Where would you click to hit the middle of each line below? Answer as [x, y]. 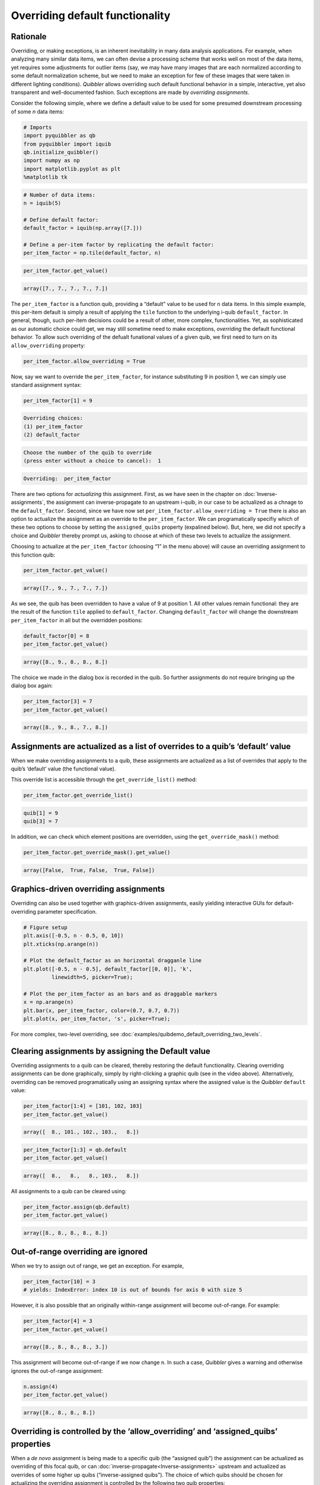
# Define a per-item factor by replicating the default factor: [119, 245]
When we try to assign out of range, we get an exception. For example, [97, 1266]
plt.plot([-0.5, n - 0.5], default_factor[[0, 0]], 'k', [108, 969]
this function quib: [33, 555]
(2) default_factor [52, 435]
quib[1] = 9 [41, 813]
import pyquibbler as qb [60, 136]
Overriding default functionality [91, 15]
